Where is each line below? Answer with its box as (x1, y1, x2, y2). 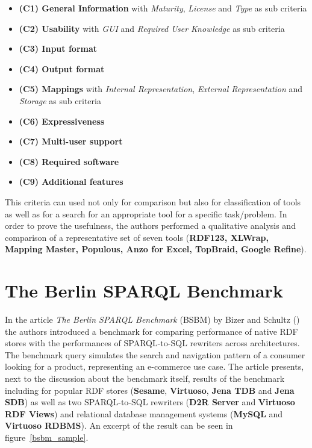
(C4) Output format (19, 62, 105, 75)
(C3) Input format (19, 42, 98, 55)
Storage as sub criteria (19, 94, 101, 107)
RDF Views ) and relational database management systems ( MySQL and (5, 407, 283, 420)
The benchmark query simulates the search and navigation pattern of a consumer (5, 348, 305, 361)
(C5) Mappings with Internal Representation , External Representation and (19, 82, 303, 95)
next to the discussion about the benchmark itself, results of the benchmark (5, 372, 285, 384)
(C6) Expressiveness (19, 114, 105, 127)
